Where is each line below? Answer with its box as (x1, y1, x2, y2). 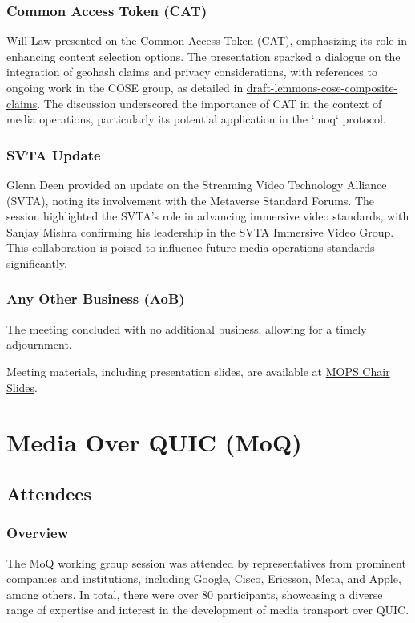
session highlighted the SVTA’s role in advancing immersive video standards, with (6, 208, 409, 225)
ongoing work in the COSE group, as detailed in (6, 79, 244, 95)
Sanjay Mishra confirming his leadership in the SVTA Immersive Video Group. (6, 223, 394, 240)
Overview (6, 523, 69, 543)
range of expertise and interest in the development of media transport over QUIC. (6, 601, 409, 618)
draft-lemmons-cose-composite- (246, 79, 398, 95)
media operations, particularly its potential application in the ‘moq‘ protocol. (6, 111, 386, 127)
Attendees (6, 480, 91, 505)
